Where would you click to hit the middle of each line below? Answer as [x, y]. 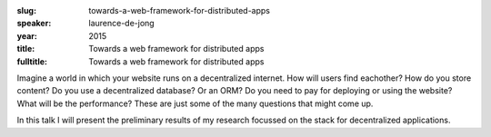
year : [27, 35]
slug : [26, 10]
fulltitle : [32, 61]
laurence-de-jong [121, 24]
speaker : [34, 24]
